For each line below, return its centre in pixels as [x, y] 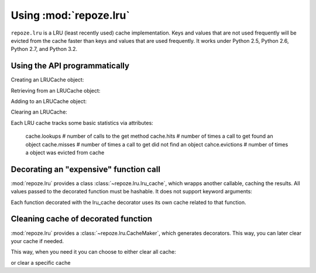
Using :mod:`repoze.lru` [70, 15]
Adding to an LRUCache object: [49, 101]
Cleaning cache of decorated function [81, 219]
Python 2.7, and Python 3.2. [44, 49]
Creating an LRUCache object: [47, 80]
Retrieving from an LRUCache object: [56, 90]
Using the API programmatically [70, 66]
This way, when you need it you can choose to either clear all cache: [94, 252]
